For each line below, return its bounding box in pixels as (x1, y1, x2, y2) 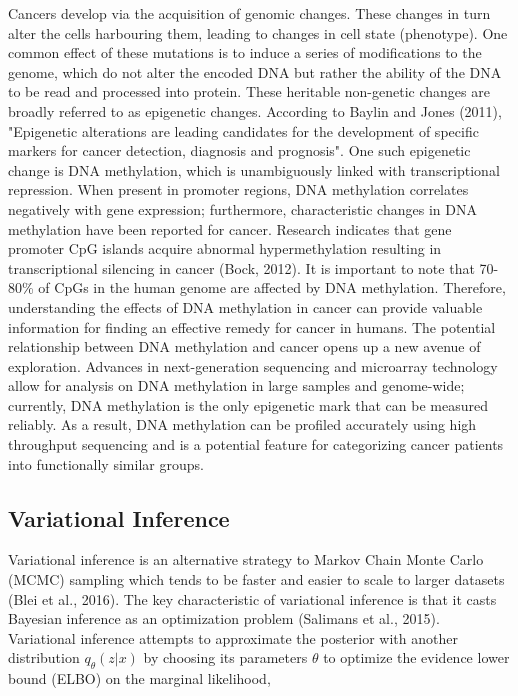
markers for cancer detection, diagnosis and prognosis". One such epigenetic (8, 140, 471, 161)
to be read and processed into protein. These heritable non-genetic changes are (8, 81, 490, 102)
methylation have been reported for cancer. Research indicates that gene (8, 218, 452, 239)
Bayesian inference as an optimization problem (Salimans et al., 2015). (8, 608, 440, 629)
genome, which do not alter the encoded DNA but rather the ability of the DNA (8, 61, 502, 82)
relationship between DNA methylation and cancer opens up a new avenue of (8, 336, 481, 357)
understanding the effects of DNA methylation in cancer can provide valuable (8, 296, 483, 317)
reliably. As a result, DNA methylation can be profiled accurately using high (8, 414, 477, 435)
